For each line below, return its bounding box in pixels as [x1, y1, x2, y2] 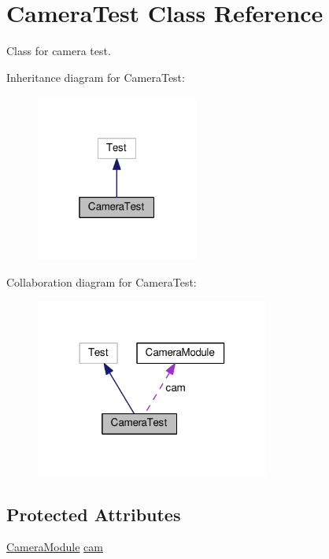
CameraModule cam [6, 539, 103, 555]
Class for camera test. [6, 43, 111, 59]
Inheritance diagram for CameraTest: [6, 68, 185, 85]
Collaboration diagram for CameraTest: [6, 273, 197, 290]
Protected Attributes [6, 502, 181, 526]
